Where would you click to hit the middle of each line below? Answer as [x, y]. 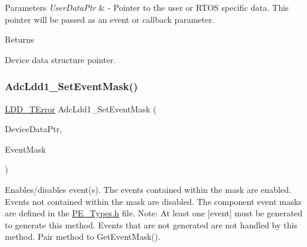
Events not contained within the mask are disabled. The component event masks [153, 201]
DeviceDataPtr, [34, 129]
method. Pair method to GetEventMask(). [83, 236]
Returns [20, 39]
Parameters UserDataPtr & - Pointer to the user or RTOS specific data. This [147, 7]
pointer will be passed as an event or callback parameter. [110, 19]
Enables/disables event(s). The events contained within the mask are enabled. [148, 189]
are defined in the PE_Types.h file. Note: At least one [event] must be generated [154, 213]
